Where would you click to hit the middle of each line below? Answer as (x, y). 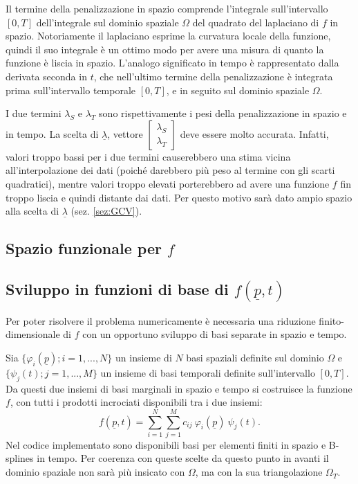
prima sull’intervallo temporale (71, 90)
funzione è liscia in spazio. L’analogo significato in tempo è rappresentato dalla (172, 63)
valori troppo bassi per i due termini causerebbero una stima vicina (148, 156)
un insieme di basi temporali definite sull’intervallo (208, 372)
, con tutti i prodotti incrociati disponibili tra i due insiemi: (136, 402)
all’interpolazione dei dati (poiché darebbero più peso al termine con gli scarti (170, 170)
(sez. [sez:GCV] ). (106, 211)
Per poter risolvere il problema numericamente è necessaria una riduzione (161, 320)
